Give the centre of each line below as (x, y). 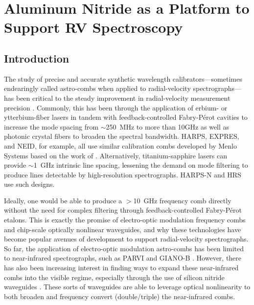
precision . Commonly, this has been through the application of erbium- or (116, 107)
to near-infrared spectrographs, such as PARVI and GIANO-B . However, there (123, 258)
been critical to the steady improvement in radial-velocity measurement (123, 98)
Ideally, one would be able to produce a (63, 200)
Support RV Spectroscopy (93, 27)
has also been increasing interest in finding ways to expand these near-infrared (121, 268)
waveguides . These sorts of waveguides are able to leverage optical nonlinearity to (127, 287)
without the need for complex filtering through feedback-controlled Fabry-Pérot (123, 210)
